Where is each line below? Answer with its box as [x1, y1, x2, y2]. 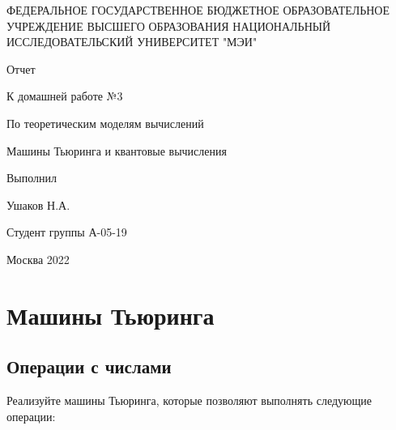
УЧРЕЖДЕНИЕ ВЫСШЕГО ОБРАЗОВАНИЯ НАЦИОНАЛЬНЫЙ [6, 17, 331, 34]
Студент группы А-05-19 [6, 224, 127, 241]
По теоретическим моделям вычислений [6, 114, 204, 131]
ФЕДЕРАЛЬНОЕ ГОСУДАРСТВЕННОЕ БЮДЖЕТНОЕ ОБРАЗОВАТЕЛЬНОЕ [6, 2, 390, 18]
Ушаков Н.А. [6, 196, 70, 213]
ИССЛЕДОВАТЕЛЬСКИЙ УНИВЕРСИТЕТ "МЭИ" [6, 33, 258, 50]
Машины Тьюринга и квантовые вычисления [6, 142, 227, 159]
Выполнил [6, 169, 57, 186]
